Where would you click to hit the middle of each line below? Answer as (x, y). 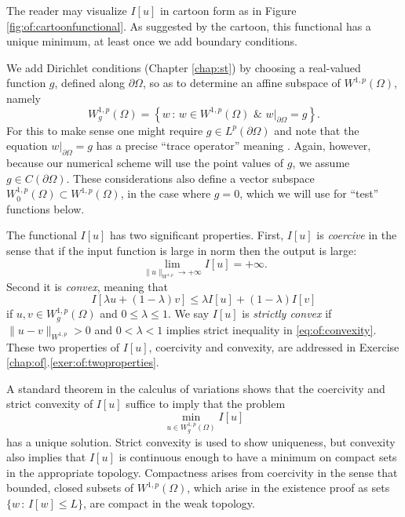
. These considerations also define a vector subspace (190, 178)
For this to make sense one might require (105, 130)
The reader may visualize (67, 10)
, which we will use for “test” (309, 193)
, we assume (321, 162)
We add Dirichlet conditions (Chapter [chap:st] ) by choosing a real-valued (184, 67)
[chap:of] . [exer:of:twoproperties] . (83, 362)
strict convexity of (50, 404)
